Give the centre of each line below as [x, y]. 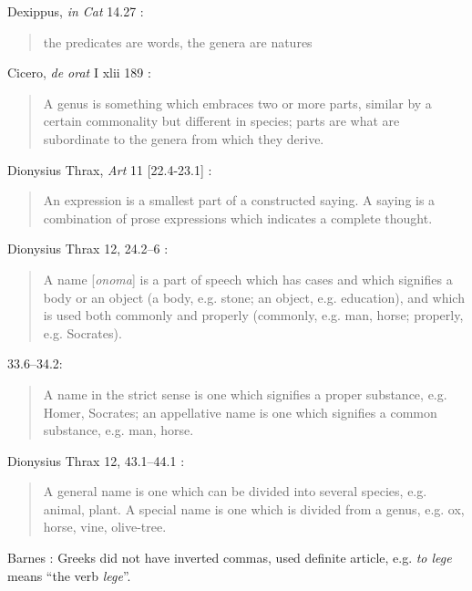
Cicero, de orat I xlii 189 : [79, 73]
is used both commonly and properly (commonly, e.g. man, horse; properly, [253, 315]
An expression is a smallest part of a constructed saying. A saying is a [239, 200]
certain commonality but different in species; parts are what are [221, 121]
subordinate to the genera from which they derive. [184, 138]
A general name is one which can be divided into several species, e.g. [235, 491]
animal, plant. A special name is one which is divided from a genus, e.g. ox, [254, 508]
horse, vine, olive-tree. [105, 527]
